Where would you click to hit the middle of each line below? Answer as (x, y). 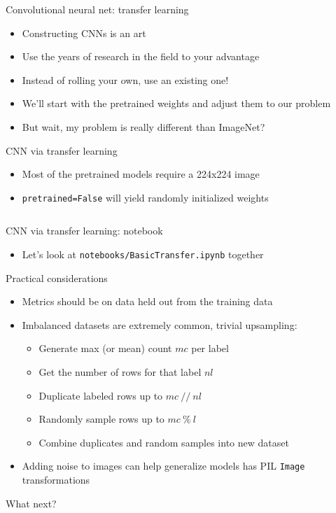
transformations (56, 480)
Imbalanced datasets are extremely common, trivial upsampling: (160, 324)
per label (210, 348)
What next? (31, 503)
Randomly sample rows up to (101, 419)
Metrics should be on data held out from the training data (147, 301)
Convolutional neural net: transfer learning (97, 9)
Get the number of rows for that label (120, 372)
